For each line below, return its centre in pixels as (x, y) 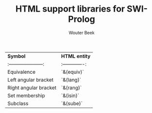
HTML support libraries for (70, 9)
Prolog (82, 19)
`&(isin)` (70, 96)
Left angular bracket (31, 80)
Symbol (17, 56)
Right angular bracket (32, 87)
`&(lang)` (71, 80)
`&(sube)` (72, 103)
